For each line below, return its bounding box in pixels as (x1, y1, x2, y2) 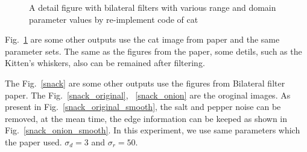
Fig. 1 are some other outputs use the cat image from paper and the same (5, 33, 280, 46)
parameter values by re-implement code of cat (29, 13, 198, 25)
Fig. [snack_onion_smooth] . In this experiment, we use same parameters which (5, 124, 300, 136)
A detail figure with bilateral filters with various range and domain (29, 1, 276, 13)
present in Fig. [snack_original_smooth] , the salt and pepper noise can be (5, 100, 281, 113)
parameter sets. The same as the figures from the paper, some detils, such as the (5, 44, 302, 57)
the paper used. (5, 135, 62, 148)
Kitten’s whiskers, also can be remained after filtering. (5, 56, 205, 69)
